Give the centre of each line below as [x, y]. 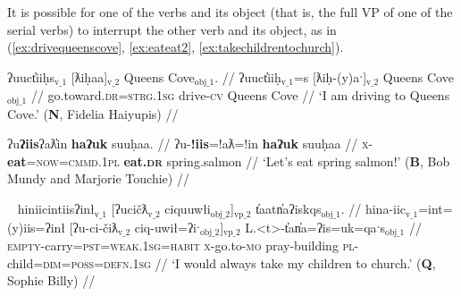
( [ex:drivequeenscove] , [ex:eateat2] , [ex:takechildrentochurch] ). [176, 47]
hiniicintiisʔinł [56, 209]
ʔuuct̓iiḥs [31, 76]
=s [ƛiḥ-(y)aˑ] [330, 76]
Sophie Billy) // [51, 280]
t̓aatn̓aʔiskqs [289, 209]
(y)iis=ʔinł [37, 227]
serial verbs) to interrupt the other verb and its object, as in [172, 29]
